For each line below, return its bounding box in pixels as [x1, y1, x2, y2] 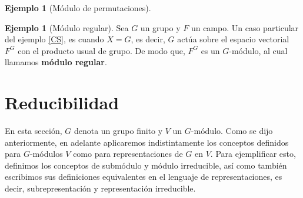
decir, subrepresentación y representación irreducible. [5, 182, 196, 194]
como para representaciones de [73, 147, 183, 160]
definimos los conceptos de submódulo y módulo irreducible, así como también [5, 159, 287, 171]
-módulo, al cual [229, 44, 288, 56]
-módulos [29, 147, 63, 160]
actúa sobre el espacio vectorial [177, 33, 289, 45]
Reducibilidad [5, 90, 119, 115]
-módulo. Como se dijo [191, 125, 273, 137]
